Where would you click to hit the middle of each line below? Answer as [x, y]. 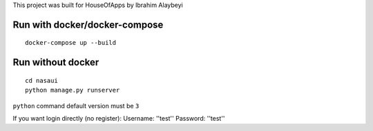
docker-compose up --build [71, 43]
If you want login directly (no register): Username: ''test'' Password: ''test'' [119, 118]
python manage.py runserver [73, 90]
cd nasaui [41, 80]
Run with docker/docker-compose [88, 24]
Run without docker [56, 62]
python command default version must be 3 [76, 105]
